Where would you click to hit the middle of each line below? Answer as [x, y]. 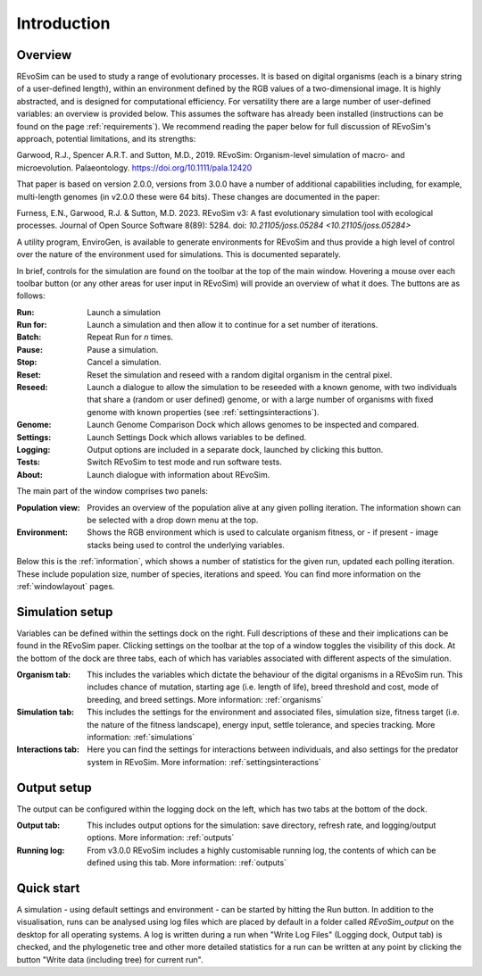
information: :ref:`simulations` [141, 737]
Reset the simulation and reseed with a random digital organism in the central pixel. [240, 374]
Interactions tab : [48, 749]
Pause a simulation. [123, 349]
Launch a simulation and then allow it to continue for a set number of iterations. [233, 325]
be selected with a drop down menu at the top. [173, 520]
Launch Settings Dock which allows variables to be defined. [197, 437]
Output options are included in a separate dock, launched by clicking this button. [235, 450]
